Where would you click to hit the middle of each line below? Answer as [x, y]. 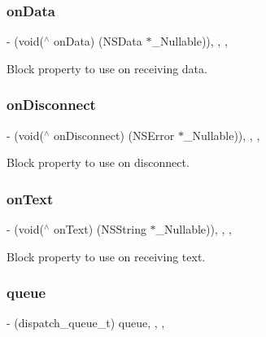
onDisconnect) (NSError [114, 135]
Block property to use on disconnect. [98, 162]
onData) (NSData [98, 41]
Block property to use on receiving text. [106, 256]
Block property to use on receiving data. [107, 68]
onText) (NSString [100, 229]
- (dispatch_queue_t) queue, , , [86, 323]
